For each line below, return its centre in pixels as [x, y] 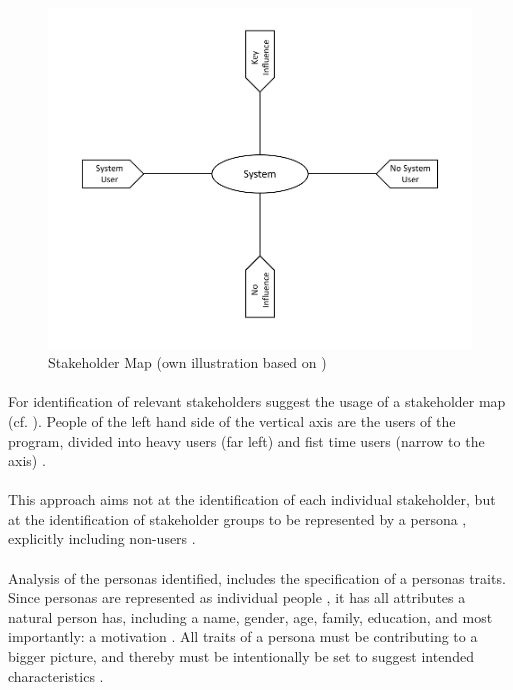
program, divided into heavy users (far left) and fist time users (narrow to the [246, 440]
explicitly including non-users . [102, 538]
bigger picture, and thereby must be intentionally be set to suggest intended [241, 656]
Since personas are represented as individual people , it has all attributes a [237, 597]
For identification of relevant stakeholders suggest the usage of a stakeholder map [257, 401]
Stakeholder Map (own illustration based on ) [187, 362]
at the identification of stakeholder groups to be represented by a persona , [237, 518]
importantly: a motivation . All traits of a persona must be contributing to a [243, 636]
